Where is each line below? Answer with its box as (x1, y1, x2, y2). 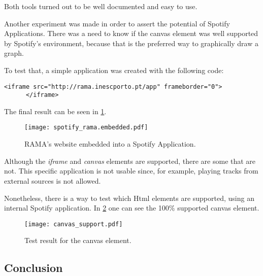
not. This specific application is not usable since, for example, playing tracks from (4, 165, 258, 176)
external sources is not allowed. (4, 175, 101, 186)
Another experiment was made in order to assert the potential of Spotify (4, 18, 230, 28)
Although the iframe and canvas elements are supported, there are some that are (4, 155, 256, 166)
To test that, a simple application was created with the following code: (4, 64, 224, 75)
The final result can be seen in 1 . (4, 106, 107, 116)
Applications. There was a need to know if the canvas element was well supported (4, 28, 258, 39)
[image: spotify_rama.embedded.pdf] (24, 124, 148, 131)
